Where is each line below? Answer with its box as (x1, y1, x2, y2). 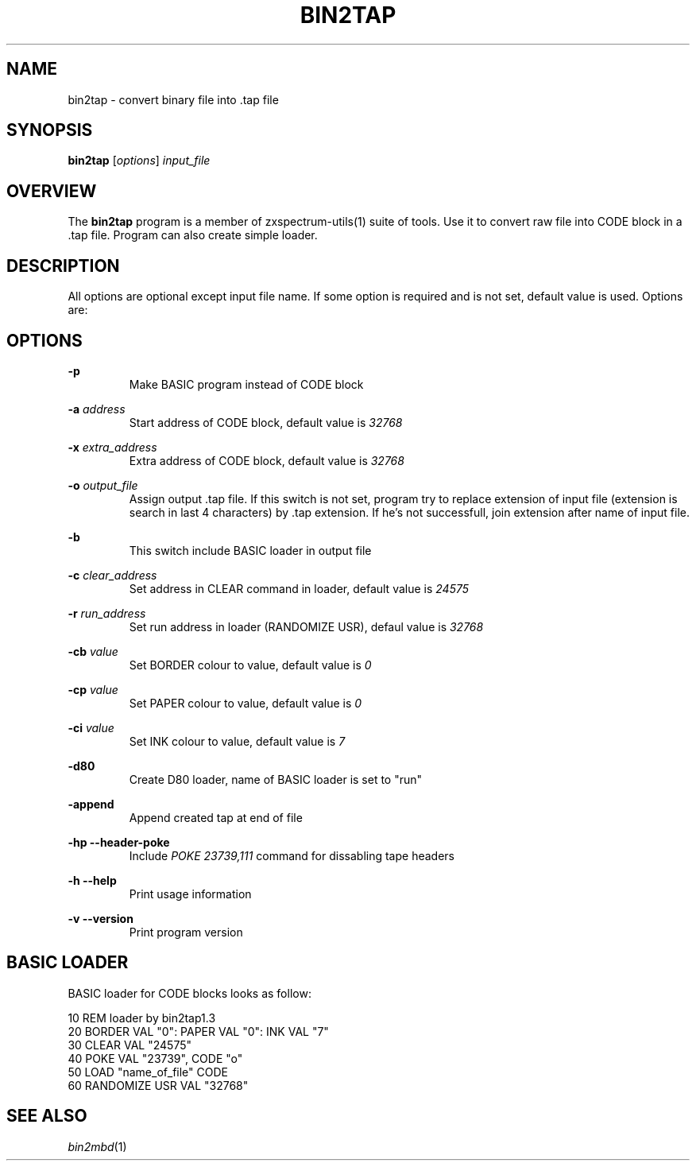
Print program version (129, 925, 243, 939)
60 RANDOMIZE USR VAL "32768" (68, 1078, 249, 1092)
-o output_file (68, 478, 138, 492)
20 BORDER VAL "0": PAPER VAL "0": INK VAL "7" (68, 1024, 329, 1038)
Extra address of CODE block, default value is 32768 (129, 453, 404, 467)
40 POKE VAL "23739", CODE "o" (68, 1051, 243, 1065)
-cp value (68, 682, 118, 696)
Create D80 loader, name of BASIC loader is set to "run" (129, 772, 423, 786)
